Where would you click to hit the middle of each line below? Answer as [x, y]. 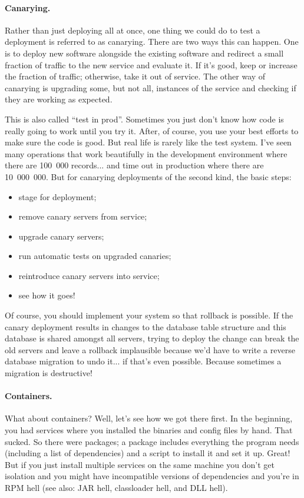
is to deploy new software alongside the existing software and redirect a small [144, 53]
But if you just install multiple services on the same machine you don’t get [140, 464]
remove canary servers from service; [83, 216]
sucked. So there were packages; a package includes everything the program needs [152, 441]
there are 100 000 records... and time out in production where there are [134, 165]
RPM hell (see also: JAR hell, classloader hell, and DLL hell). [116, 487]
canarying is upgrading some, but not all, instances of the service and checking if [151, 87]
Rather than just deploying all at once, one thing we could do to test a [133, 30]
